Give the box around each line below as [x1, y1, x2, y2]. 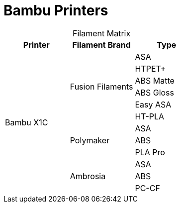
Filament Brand [72, 39, 131, 50]
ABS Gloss [135, 87, 175, 98]
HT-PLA [135, 111, 165, 121]
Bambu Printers [3, 2, 108, 19]
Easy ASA [135, 99, 172, 109]
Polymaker [70, 135, 110, 145]
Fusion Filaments [70, 81, 133, 92]
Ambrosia [70, 171, 106, 181]
